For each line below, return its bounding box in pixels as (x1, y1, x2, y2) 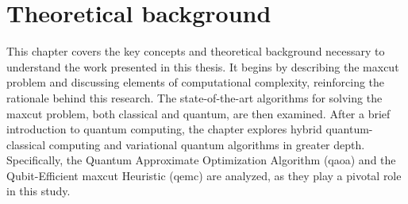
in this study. (6, 183, 71, 199)
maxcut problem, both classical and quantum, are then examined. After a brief (6, 105, 391, 121)
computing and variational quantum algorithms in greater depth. (48, 136, 365, 152)
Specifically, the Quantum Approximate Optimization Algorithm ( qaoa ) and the (6, 152, 396, 168)
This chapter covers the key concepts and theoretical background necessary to (6, 43, 385, 60)
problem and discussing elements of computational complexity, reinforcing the (6, 74, 385, 90)
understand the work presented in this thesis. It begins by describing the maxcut (6, 58, 399, 75)
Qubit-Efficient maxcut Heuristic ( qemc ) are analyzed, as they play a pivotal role (6, 167, 402, 183)
